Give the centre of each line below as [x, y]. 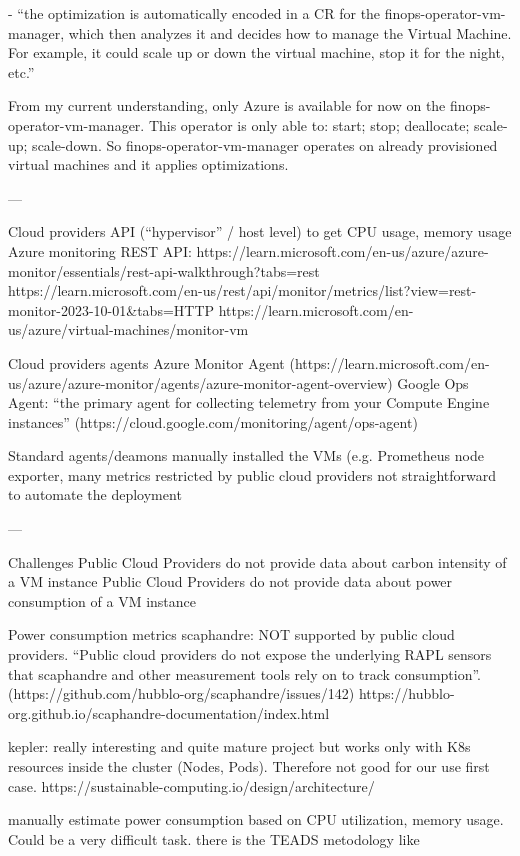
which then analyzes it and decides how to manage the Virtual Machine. [290, 32]
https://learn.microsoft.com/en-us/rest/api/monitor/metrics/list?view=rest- [242, 290]
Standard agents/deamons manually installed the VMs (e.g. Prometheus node [246, 455]
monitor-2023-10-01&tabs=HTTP [111, 309]
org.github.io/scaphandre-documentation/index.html [169, 712]
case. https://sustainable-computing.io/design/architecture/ [191, 785]
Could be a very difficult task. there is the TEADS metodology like [214, 838]
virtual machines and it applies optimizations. [148, 164]
